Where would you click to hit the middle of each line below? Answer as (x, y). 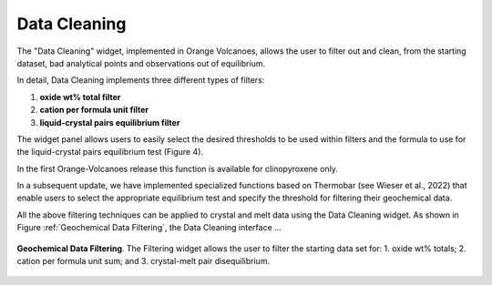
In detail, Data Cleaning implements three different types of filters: (141, 80)
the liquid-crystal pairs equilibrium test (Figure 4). (110, 152)
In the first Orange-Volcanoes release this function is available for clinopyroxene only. (178, 168)
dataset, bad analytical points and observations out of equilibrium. (141, 63)
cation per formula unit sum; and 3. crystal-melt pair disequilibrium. (143, 261)
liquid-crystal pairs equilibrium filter (110, 122)
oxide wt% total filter (80, 97)
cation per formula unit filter (94, 110)
